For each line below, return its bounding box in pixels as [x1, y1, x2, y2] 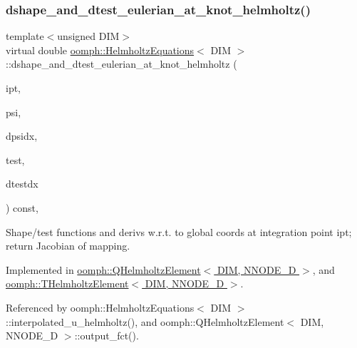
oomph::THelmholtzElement [6, 276, 129, 291]
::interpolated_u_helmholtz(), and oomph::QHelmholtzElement [6, 314, 284, 329]
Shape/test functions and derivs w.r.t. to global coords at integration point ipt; [6, 224, 352, 239]
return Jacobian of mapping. [6, 238, 130, 253]
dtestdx [6, 176, 38, 191]
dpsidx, [6, 128, 38, 143]
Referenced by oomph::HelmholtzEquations [6, 300, 195, 314]
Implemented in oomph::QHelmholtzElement [6, 262, 201, 277]
